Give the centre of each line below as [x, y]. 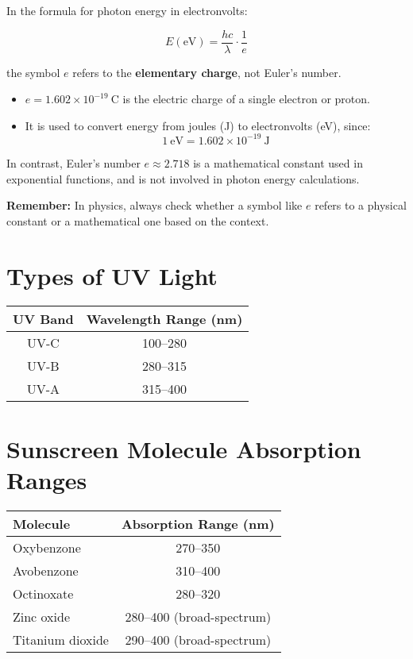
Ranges [47, 479]
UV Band [43, 319]
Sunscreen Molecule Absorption [184, 448]
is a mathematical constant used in [278, 162]
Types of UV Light [112, 275]
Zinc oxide [42, 616]
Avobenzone [46, 570]
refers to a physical [361, 205]
